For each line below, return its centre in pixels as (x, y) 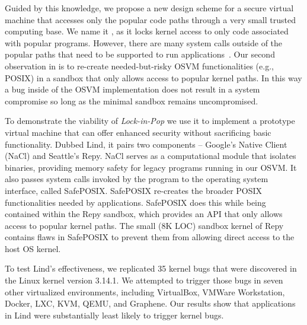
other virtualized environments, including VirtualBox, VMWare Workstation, (145, 291)
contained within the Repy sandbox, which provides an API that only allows (144, 214)
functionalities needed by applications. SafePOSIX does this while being (135, 202)
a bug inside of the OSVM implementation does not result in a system (132, 89)
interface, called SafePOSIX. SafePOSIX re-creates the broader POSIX (134, 190)
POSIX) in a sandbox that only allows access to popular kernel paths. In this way (153, 77)
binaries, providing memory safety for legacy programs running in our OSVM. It (151, 167)
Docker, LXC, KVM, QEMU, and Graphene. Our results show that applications (150, 303)
